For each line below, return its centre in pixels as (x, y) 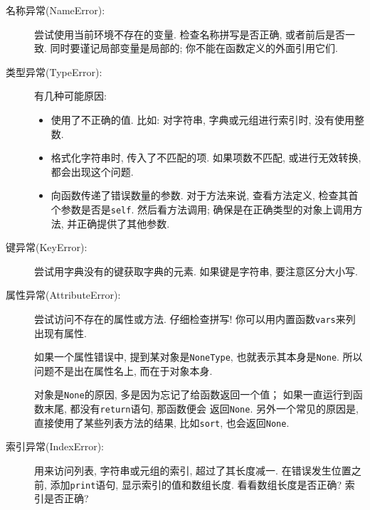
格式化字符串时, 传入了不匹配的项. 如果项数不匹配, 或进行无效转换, (206, 158)
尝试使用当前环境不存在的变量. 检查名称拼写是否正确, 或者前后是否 (190, 34)
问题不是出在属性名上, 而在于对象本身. (123, 370)
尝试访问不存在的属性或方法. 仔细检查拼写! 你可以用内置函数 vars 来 (190, 318)
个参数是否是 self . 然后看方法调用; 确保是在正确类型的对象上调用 (202, 209)
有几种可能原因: (70, 96)
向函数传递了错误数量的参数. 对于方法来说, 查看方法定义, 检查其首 (205, 195)
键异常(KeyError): (47, 247)
